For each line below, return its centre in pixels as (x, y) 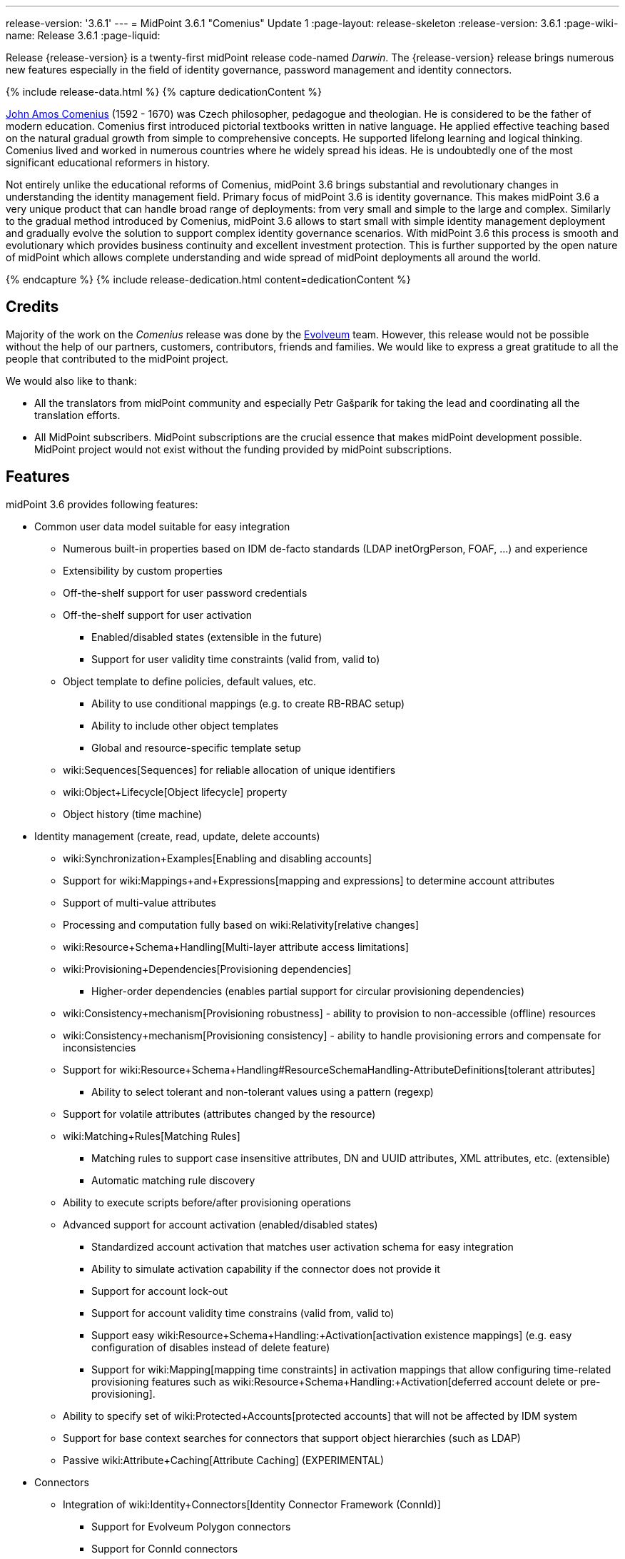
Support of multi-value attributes (139, 902)
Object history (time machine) (133, 814)
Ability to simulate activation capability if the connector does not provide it (266, 1268)
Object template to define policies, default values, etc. (190, 681)
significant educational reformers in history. (108, 162)
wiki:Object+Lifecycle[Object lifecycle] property (175, 792)
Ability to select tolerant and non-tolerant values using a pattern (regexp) (263, 1091)
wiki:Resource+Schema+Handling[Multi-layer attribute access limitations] (236, 947)
